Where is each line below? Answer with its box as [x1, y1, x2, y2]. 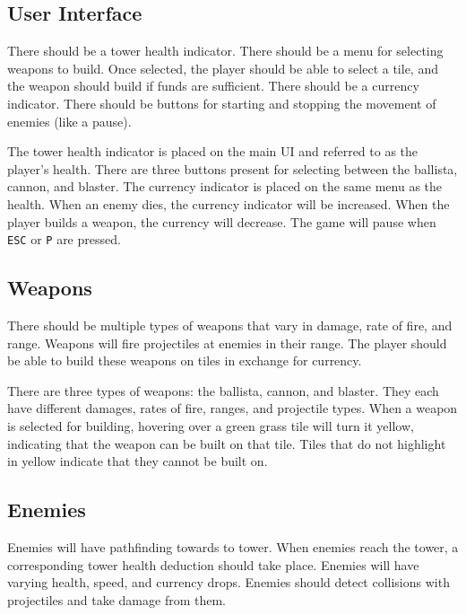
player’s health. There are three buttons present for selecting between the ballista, [7, 159, 458, 178]
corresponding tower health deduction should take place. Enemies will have [7, 555, 419, 574]
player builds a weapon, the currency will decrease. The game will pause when [7, 212, 436, 231]
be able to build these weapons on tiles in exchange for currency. [7, 351, 362, 370]
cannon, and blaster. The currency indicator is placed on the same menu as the [7, 177, 443, 196]
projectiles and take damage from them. [7, 590, 226, 609]
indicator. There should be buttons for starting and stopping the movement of [7, 93, 436, 112]
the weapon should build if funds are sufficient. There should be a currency [7, 76, 419, 95]
